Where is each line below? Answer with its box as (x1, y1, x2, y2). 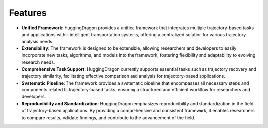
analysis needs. (21, 39, 54, 44)
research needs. (21, 59, 55, 65)
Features (9, 7, 47, 18)
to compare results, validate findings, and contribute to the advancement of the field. (21, 114, 196, 121)
